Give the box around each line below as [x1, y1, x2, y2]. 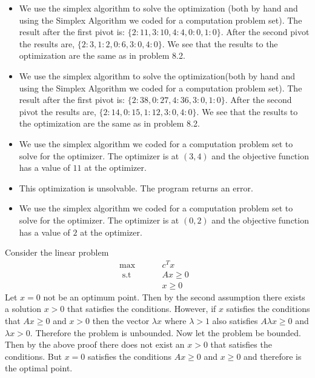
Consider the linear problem [5, 246, 109, 259]
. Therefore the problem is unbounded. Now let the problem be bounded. [30, 326, 301, 339]
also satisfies [212, 314, 258, 327]
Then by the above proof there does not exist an [5, 338, 185, 351]
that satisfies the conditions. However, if [67, 302, 216, 315]
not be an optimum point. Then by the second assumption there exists [43, 290, 305, 303]
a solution [5, 302, 41, 315]
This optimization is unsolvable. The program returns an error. [19, 181, 253, 194]
